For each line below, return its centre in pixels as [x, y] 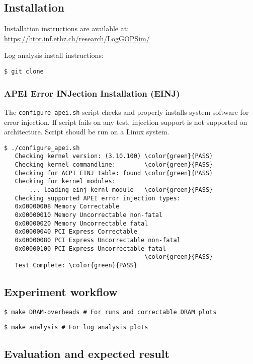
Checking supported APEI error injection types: [98, 198]
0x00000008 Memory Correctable [67, 207]
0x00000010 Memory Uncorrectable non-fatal [89, 215]
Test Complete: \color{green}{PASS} [76, 265]
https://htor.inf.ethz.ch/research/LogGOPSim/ [77, 38]
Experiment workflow [61, 291]
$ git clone [24, 71]
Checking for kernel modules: [65, 181]
